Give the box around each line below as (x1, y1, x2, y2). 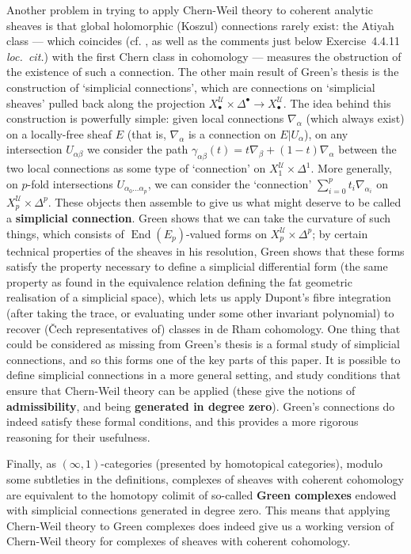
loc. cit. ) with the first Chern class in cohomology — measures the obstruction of (6, 47, 401, 64)
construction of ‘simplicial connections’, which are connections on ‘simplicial (6, 78, 375, 95)
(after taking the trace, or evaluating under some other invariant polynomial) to (6, 305, 394, 321)
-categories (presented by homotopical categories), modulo (101, 455, 383, 472)
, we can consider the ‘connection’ (147, 175, 312, 192)
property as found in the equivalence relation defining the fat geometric (6, 273, 352, 290)
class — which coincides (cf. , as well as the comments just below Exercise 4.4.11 (6, 32, 400, 49)
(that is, (127, 125, 166, 142)
